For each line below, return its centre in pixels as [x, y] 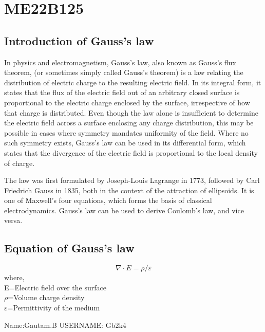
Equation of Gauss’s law [69, 248]
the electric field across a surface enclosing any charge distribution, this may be [129, 123]
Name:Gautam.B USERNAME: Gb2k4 [65, 325]
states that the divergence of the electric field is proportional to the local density [131, 152]
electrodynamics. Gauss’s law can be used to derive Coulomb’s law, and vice [124, 210]
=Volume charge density [46, 297]
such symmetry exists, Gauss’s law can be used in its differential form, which [125, 143]
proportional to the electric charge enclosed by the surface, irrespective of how [127, 102]
